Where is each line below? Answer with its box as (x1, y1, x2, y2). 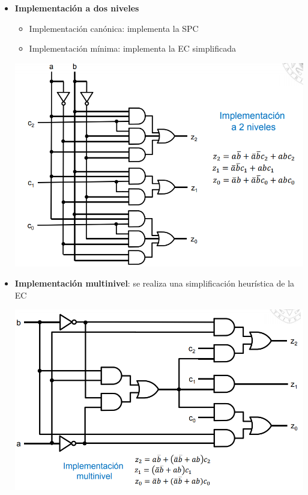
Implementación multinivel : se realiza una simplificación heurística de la (14, 277, 295, 290)
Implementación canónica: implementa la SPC (29, 22, 199, 34)
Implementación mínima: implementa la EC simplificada (29, 42, 237, 55)
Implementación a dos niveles (14, 2, 139, 14)
